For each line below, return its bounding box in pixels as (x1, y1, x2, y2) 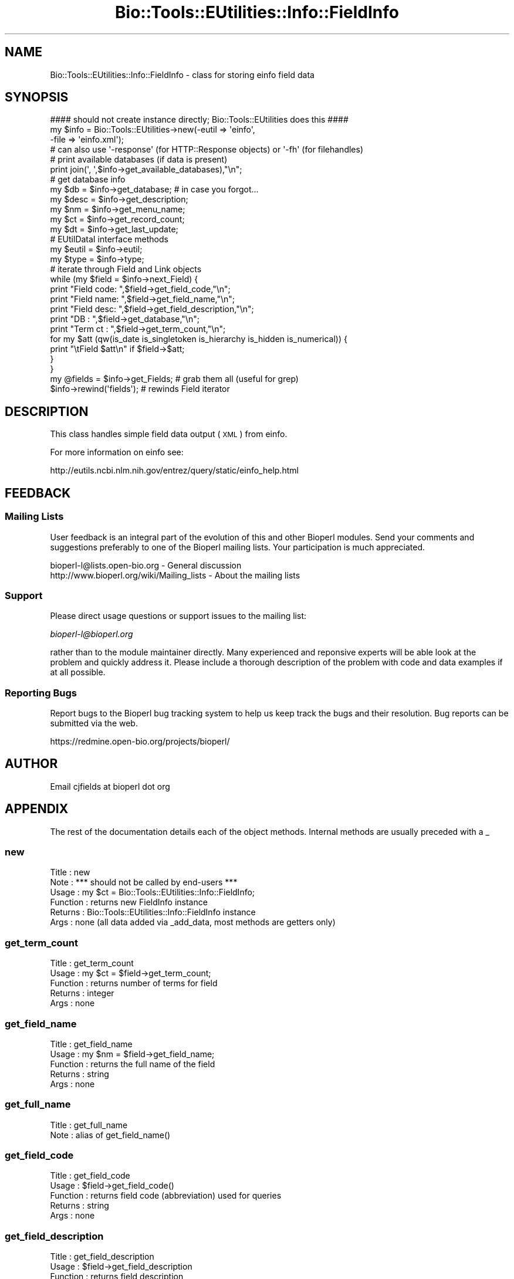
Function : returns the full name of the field (50, 1058, 215, 1069)
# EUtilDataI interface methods (50, 234, 168, 245)
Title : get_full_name (50, 1119, 128, 1130)
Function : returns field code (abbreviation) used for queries (50, 1190, 282, 1201)
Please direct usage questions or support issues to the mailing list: (50, 611, 306, 621)
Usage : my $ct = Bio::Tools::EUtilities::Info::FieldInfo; (50, 887, 255, 898)
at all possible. (50, 667, 106, 678)
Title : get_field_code (50, 1170, 130, 1181)
